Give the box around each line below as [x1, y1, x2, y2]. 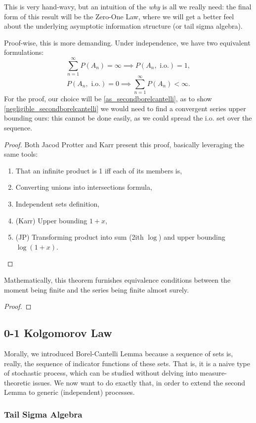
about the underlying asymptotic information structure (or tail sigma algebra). [4, 21, 243, 31]
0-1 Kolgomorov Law [4, 325, 112, 340]
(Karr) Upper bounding [15, 215, 87, 225]
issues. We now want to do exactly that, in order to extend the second [33, 377, 246, 387]
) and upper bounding [159, 232, 225, 242]
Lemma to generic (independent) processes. [4, 387, 135, 397]
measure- [200, 368, 227, 378]
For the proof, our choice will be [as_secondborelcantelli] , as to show [4, 93, 212, 104]
